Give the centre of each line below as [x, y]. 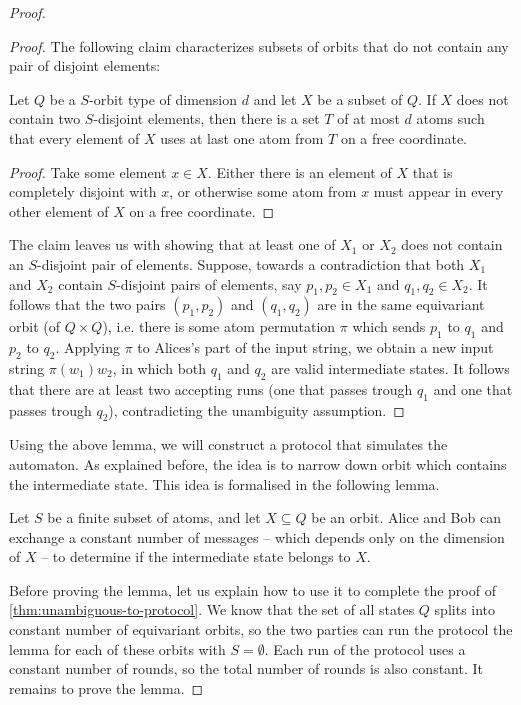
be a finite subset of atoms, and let [154, 517]
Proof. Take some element [88, 171]
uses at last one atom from [242, 137]
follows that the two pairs [87, 304]
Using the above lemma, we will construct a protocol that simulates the [228, 444]
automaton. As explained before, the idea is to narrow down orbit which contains [258, 463]
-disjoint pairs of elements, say [209, 283]
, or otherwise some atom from [263, 191]
